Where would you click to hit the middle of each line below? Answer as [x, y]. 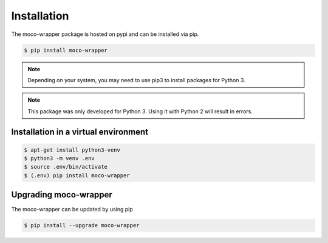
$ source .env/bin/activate [66, 167]
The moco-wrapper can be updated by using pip [72, 210]
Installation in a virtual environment [80, 132]
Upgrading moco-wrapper [62, 195]
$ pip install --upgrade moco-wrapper [82, 226]
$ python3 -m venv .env [60, 159]
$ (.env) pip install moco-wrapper [77, 175]
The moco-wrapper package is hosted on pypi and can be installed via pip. [105, 34]
